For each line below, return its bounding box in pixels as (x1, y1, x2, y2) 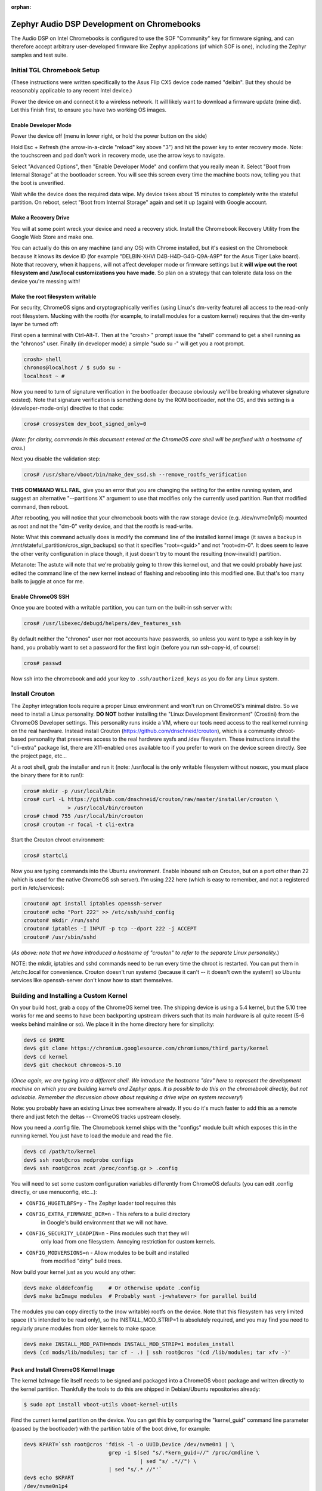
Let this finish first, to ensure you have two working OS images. (11, 106, 167, 113)
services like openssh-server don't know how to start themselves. (11, 976, 174, 983)
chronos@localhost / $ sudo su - (23, 364, 122, 371)
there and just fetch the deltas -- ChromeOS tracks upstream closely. (11, 1113, 181, 1120)
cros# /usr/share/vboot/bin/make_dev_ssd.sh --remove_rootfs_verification (23, 471, 247, 478)
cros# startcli (23, 852, 68, 859)
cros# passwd (23, 660, 62, 666)
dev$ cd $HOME (23, 1037, 65, 1043)
